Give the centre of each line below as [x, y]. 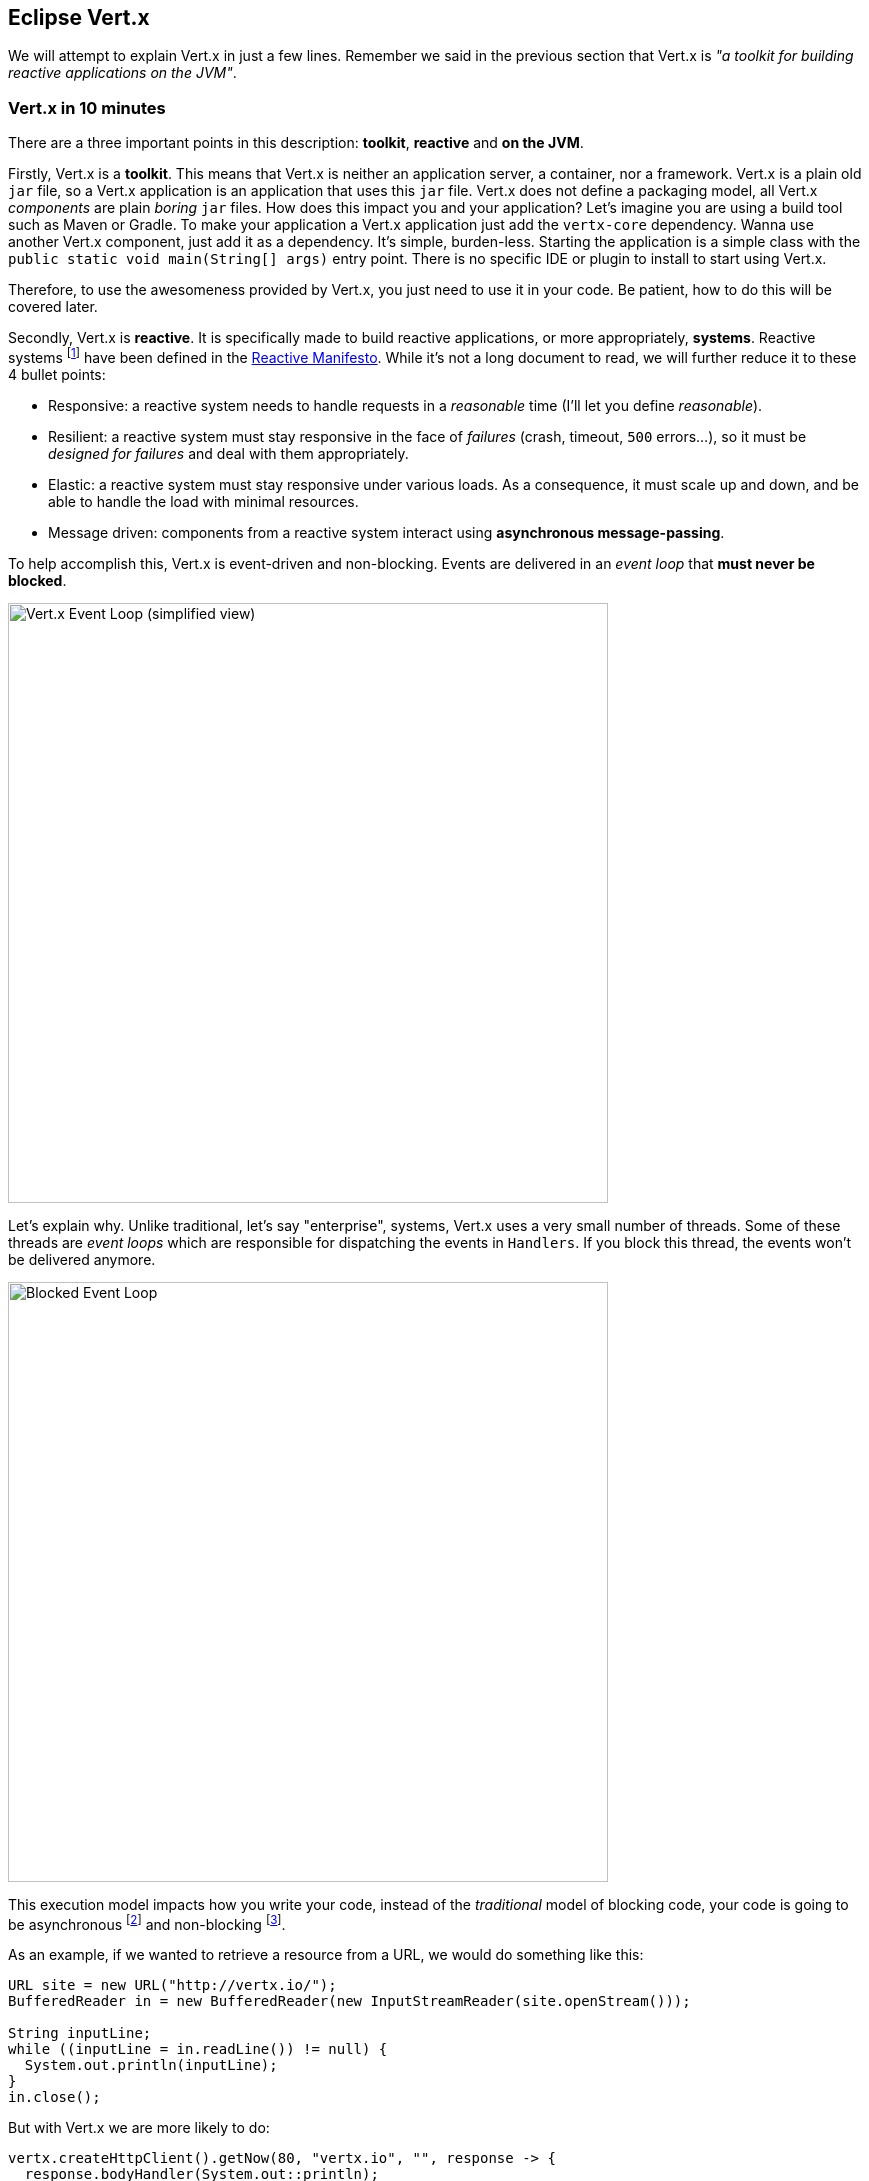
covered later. [53, 307]
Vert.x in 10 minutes [87, 107]
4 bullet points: [57, 374]
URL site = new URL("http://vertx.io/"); [172, 1985]
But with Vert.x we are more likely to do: [139, 2128]
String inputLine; [80, 2033]
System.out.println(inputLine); [151, 2065]
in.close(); [54, 2097]
